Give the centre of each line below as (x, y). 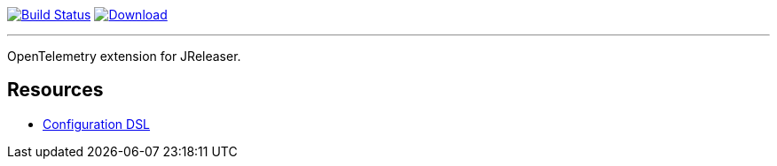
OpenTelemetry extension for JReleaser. (124, 56)
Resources (55, 90)
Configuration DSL (97, 124)
